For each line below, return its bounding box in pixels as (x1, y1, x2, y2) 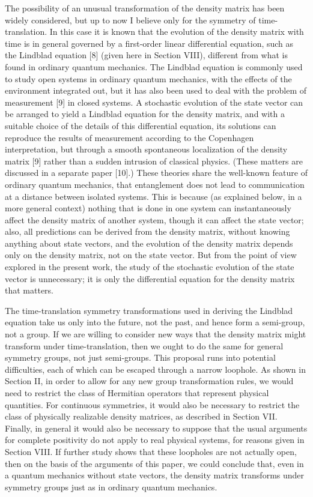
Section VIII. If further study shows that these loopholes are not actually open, (5, 445, 297, 457)
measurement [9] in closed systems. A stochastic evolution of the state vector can (5, 95, 303, 108)
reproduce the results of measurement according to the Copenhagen (5, 131, 254, 143)
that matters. (5, 284, 54, 297)
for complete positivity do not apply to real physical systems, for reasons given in (5, 433, 305, 446)
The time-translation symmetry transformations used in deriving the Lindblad (5, 304, 293, 316)
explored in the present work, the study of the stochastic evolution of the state (5, 261, 294, 273)
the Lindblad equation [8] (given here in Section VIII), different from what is (5, 49, 288, 61)
